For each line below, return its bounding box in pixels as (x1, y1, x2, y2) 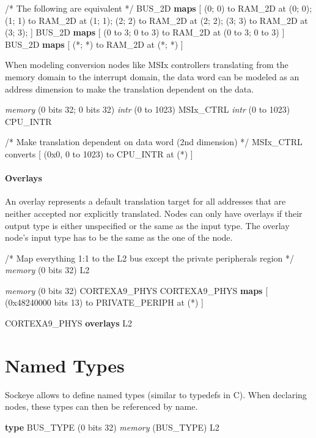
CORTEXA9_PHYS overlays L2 (5, 317, 133, 330)
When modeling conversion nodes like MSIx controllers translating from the (5, 58, 288, 71)
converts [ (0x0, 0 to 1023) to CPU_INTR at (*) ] (5, 147, 193, 160)
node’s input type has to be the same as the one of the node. (5, 231, 233, 244)
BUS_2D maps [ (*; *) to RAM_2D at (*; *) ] (5, 37, 183, 50)
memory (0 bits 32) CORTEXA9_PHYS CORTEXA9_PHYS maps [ (5, 284, 268, 296)
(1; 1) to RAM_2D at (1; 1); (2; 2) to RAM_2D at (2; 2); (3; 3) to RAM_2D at (5, 13, 308, 26)
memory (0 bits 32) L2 (5, 263, 90, 276)
